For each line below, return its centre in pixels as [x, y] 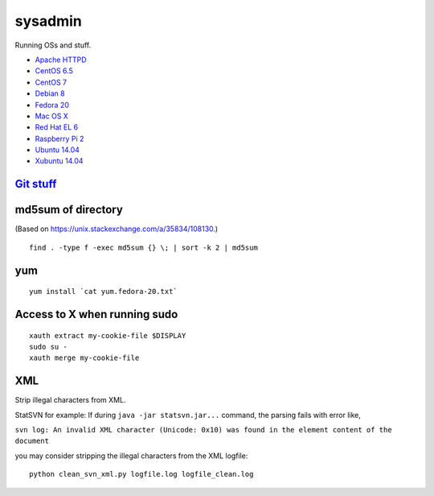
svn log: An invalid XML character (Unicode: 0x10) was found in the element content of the [204, 430]
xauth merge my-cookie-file [84, 358]
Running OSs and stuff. [53, 45]
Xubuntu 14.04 [59, 161]
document [32, 441]
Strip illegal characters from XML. [70, 400]
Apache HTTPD [61, 60]
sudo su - [48, 347]
